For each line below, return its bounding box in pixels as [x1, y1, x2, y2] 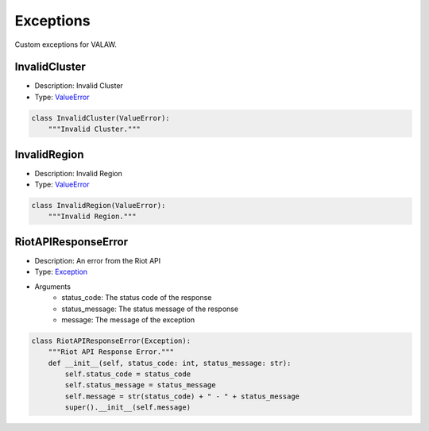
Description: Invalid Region [34, 168, 123, 178]
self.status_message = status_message [64, 381, 216, 390]
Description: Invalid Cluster [34, 81, 123, 90]
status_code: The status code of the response [61, 293, 212, 302]
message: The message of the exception [61, 314, 195, 325]
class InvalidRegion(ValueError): [31, 201, 166, 210]
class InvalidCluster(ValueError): [31, 114, 170, 122]
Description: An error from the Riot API [34, 256, 161, 265]
